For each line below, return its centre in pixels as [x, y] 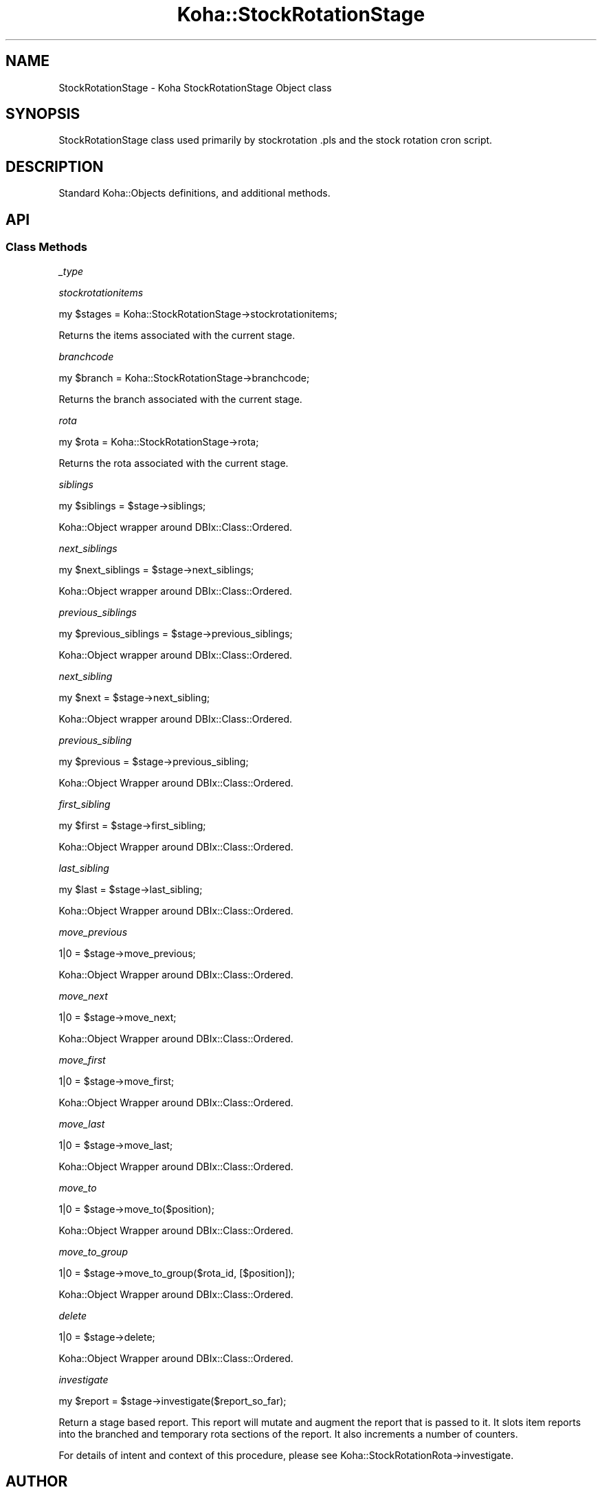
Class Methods [46, 247]
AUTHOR [37, 1481]
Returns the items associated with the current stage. [177, 335]
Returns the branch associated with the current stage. [180, 399]
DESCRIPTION [55, 166]
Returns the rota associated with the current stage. [174, 463]
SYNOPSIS [43, 114]
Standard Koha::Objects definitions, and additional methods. [194, 193]
